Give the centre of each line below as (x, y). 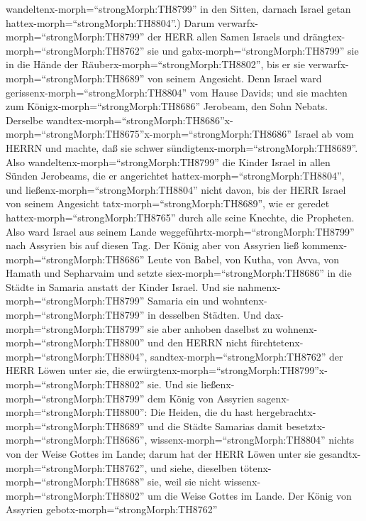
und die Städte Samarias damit (215, 426)
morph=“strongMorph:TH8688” (75, 482)
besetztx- (306, 426)
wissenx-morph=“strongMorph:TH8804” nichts (253, 440)
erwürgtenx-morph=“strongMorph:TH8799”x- (228, 370)
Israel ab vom (324, 134)
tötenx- (256, 467)
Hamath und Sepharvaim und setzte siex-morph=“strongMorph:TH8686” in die (179, 273)
